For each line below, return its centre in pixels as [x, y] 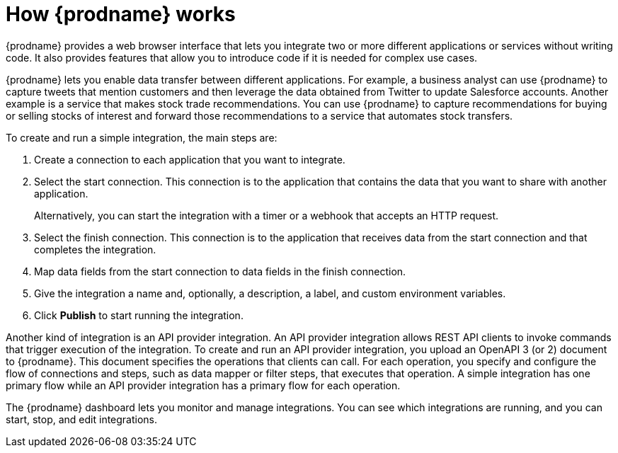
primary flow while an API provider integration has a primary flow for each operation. [203, 385]
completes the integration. [95, 249]
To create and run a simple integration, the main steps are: [142, 137]
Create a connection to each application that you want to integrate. [190, 159]
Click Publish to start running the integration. [139, 315]
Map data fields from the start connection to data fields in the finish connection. [220, 271]
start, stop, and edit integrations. [82, 419]
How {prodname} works [121, 14]
